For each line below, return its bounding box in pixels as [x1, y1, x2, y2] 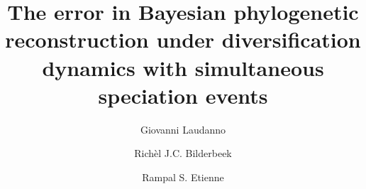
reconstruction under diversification [5, 25, 361, 54]
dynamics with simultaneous [42, 53, 324, 82]
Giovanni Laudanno [140, 121, 226, 136]
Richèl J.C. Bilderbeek [134, 146, 232, 161]
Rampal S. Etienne [142, 169, 224, 184]
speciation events [98, 80, 268, 109]
